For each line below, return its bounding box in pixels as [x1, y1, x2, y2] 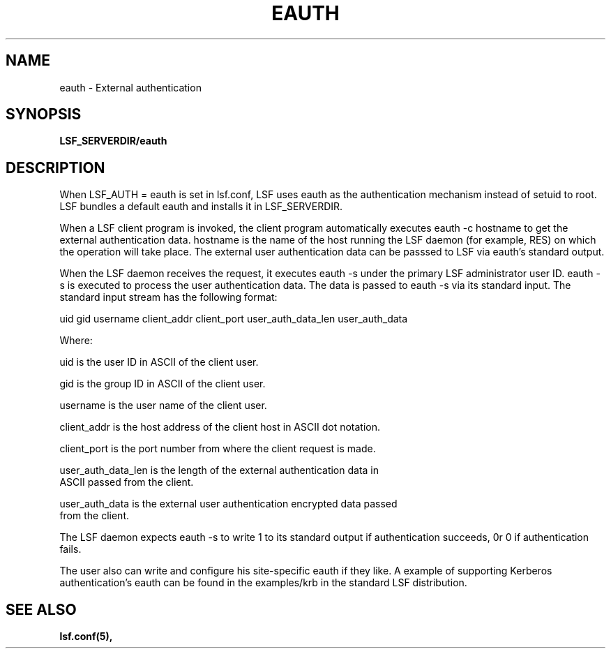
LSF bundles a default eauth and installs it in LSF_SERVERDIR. [59, 200, 343, 213]
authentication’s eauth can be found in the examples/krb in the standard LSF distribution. [59, 577, 467, 589]
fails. [59, 543, 82, 556]
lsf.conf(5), [59, 630, 113, 643]
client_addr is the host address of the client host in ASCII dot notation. [59, 421, 380, 433]
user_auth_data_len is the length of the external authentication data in [59, 464, 379, 477]
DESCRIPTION [6, 158, 105, 177]
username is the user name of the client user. [59, 399, 267, 412]
